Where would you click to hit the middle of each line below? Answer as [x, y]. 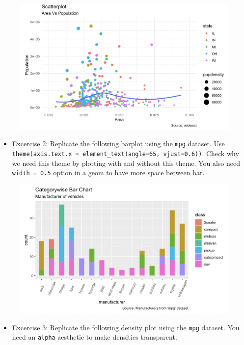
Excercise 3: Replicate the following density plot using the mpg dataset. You [126, 327]
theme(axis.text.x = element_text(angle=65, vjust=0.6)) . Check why [125, 153]
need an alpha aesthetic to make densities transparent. [95, 337]
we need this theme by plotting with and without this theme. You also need [126, 163]
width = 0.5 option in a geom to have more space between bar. [108, 172]
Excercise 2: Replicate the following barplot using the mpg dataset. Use [118, 144]
